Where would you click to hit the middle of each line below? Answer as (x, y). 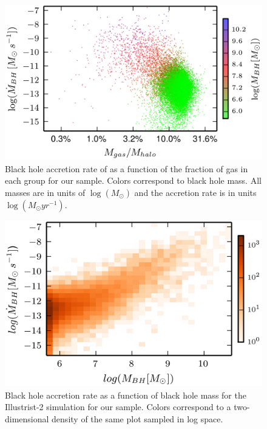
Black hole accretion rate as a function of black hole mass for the (126, 395)
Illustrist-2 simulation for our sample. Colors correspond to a (118, 407)
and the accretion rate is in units (195, 192)
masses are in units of (45, 192)
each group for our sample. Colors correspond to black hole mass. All (133, 180)
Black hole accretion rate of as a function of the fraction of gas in (127, 168)
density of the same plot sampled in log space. (137, 419)
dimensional (27, 419)
